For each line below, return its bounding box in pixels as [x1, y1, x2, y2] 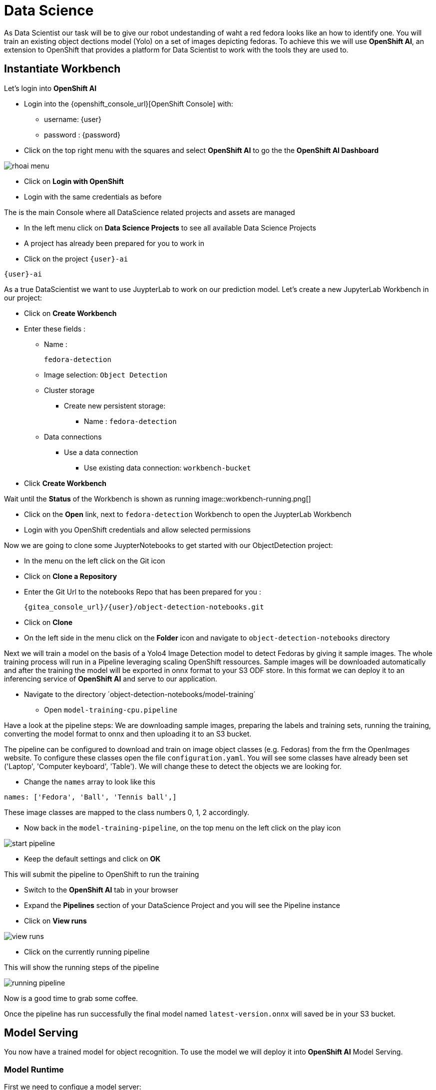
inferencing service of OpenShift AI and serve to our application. [4, 674, 217, 683]
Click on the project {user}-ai [24, 254, 128, 263]
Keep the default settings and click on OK [24, 854, 161, 863]
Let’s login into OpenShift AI [4, 83, 97, 92]
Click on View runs [24, 916, 87, 925]
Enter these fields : [24, 324, 86, 333]
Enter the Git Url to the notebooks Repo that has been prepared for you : [24, 587, 261, 596]
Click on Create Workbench [24, 308, 117, 317]
